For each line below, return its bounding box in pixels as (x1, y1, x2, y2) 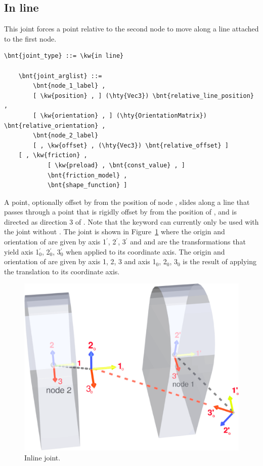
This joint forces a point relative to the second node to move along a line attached (4, 23, 259, 34)
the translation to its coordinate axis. (4, 266, 120, 276)
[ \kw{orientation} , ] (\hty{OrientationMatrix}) (33, 112, 207, 119)
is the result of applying (183, 256, 256, 267)
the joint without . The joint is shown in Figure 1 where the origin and (4, 226, 225, 237)
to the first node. (4, 33, 57, 44)
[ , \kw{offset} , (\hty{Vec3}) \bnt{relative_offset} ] (33, 141, 229, 149)
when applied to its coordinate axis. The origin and (66, 246, 225, 257)
